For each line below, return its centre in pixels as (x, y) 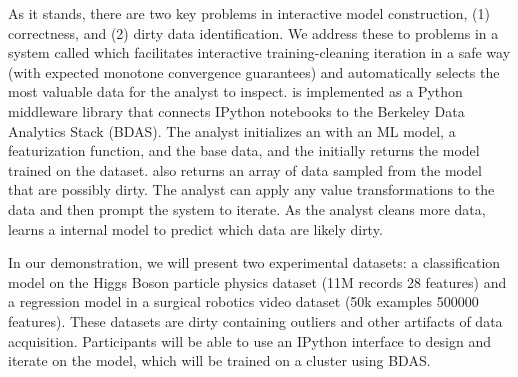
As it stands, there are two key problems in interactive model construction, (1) (249, 13)
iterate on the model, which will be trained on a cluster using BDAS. (219, 360)
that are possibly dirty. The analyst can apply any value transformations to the (251, 189)
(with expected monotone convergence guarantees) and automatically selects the (254, 71)
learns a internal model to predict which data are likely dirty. (195, 228)
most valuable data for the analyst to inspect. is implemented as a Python (235, 91)
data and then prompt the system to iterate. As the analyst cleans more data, (247, 208)
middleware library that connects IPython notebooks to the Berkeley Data (236, 110)
